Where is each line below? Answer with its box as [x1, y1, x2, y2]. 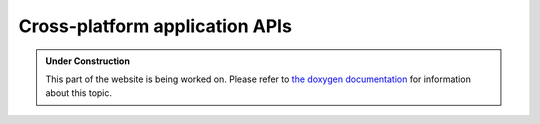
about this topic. [45, 87, 113, 99]
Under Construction [45, 55, 130, 67]
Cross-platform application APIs [18, 15, 292, 37]
